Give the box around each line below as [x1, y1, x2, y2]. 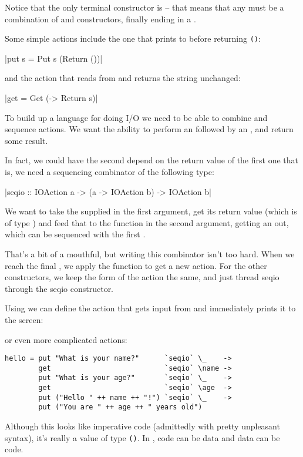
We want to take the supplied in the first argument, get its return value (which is [5, 205, 297, 217]
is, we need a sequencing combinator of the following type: [5, 166, 214, 177]
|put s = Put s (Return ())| [5, 52, 103, 64]
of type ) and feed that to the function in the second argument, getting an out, [5, 216, 289, 228]
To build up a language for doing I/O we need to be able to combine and [5, 111, 268, 123]
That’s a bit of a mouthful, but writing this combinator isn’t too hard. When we [5, 247, 295, 260]
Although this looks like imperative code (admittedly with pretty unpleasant [5, 420, 280, 432]
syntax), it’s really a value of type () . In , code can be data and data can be [5, 431, 280, 443]
